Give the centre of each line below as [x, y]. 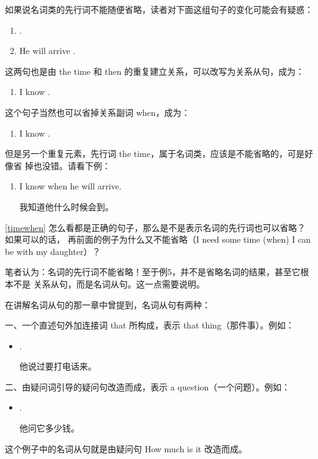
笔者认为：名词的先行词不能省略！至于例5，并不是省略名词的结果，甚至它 [153, 272]
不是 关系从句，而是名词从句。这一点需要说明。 [109, 283]
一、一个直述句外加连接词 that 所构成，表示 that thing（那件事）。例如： [150, 325]
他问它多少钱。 [49, 428]
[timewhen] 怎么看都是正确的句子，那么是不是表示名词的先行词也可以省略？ [155, 227]
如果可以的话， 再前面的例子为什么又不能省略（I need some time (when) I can [158, 239]
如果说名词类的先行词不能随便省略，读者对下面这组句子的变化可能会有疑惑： [159, 9]
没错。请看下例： [76, 165]
